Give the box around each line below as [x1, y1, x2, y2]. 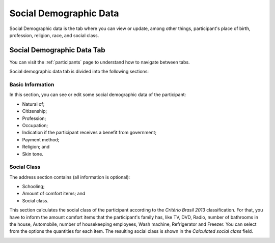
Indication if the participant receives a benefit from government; [22, 130, 157, 136]
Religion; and [22, 144, 50, 150]
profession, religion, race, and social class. [9, 32, 99, 38]
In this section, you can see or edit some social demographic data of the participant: [9, 92, 186, 98]
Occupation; [22, 122, 48, 128]
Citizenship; [22, 108, 47, 114]
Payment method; [22, 136, 60, 142]
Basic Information [9, 81, 54, 88]
